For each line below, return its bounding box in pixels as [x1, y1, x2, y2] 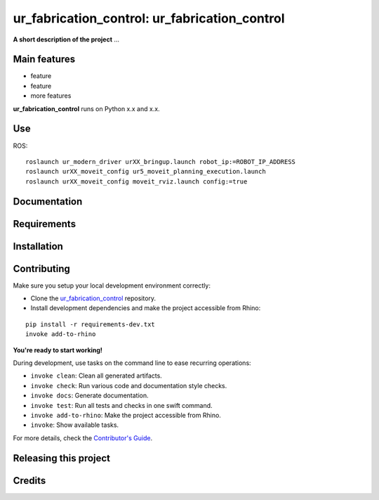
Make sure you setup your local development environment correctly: [13, 281, 211, 290]
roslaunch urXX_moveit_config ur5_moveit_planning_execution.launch [25, 167, 266, 176]
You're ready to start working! [13, 345, 103, 354]
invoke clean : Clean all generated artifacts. [30, 371, 163, 380]
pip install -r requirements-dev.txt [25, 320, 156, 328]
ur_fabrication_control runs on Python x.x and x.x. [13, 104, 161, 113]
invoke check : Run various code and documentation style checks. [30, 381, 227, 390]
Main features [13, 53, 76, 65]
